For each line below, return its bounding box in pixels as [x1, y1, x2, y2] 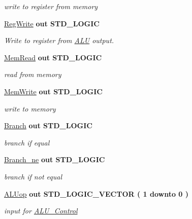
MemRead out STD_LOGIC [4, 52, 102, 62]
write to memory [4, 103, 56, 114]
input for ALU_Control [4, 205, 78, 216]
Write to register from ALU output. [4, 35, 114, 46]
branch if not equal [4, 171, 62, 181]
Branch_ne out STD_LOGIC [4, 154, 105, 165]
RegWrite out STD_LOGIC [4, 18, 100, 28]
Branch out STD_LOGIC [4, 120, 92, 131]
